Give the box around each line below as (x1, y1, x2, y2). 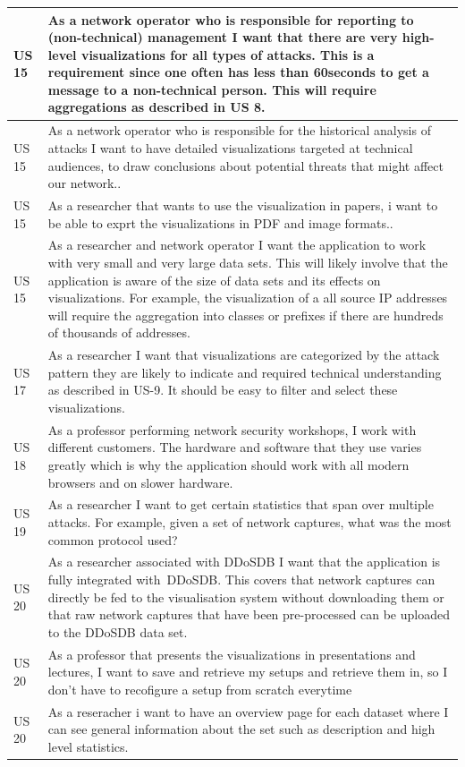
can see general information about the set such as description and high (47, 720, 435, 738)
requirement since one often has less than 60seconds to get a (47, 63, 429, 81)
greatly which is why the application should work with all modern (47, 456, 410, 473)
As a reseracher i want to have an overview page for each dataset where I (47, 702, 449, 720)
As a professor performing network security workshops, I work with (47, 420, 417, 439)
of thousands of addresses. (47, 323, 190, 342)
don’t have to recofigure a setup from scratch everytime (47, 679, 352, 698)
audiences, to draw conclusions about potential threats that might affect (47, 156, 444, 175)
